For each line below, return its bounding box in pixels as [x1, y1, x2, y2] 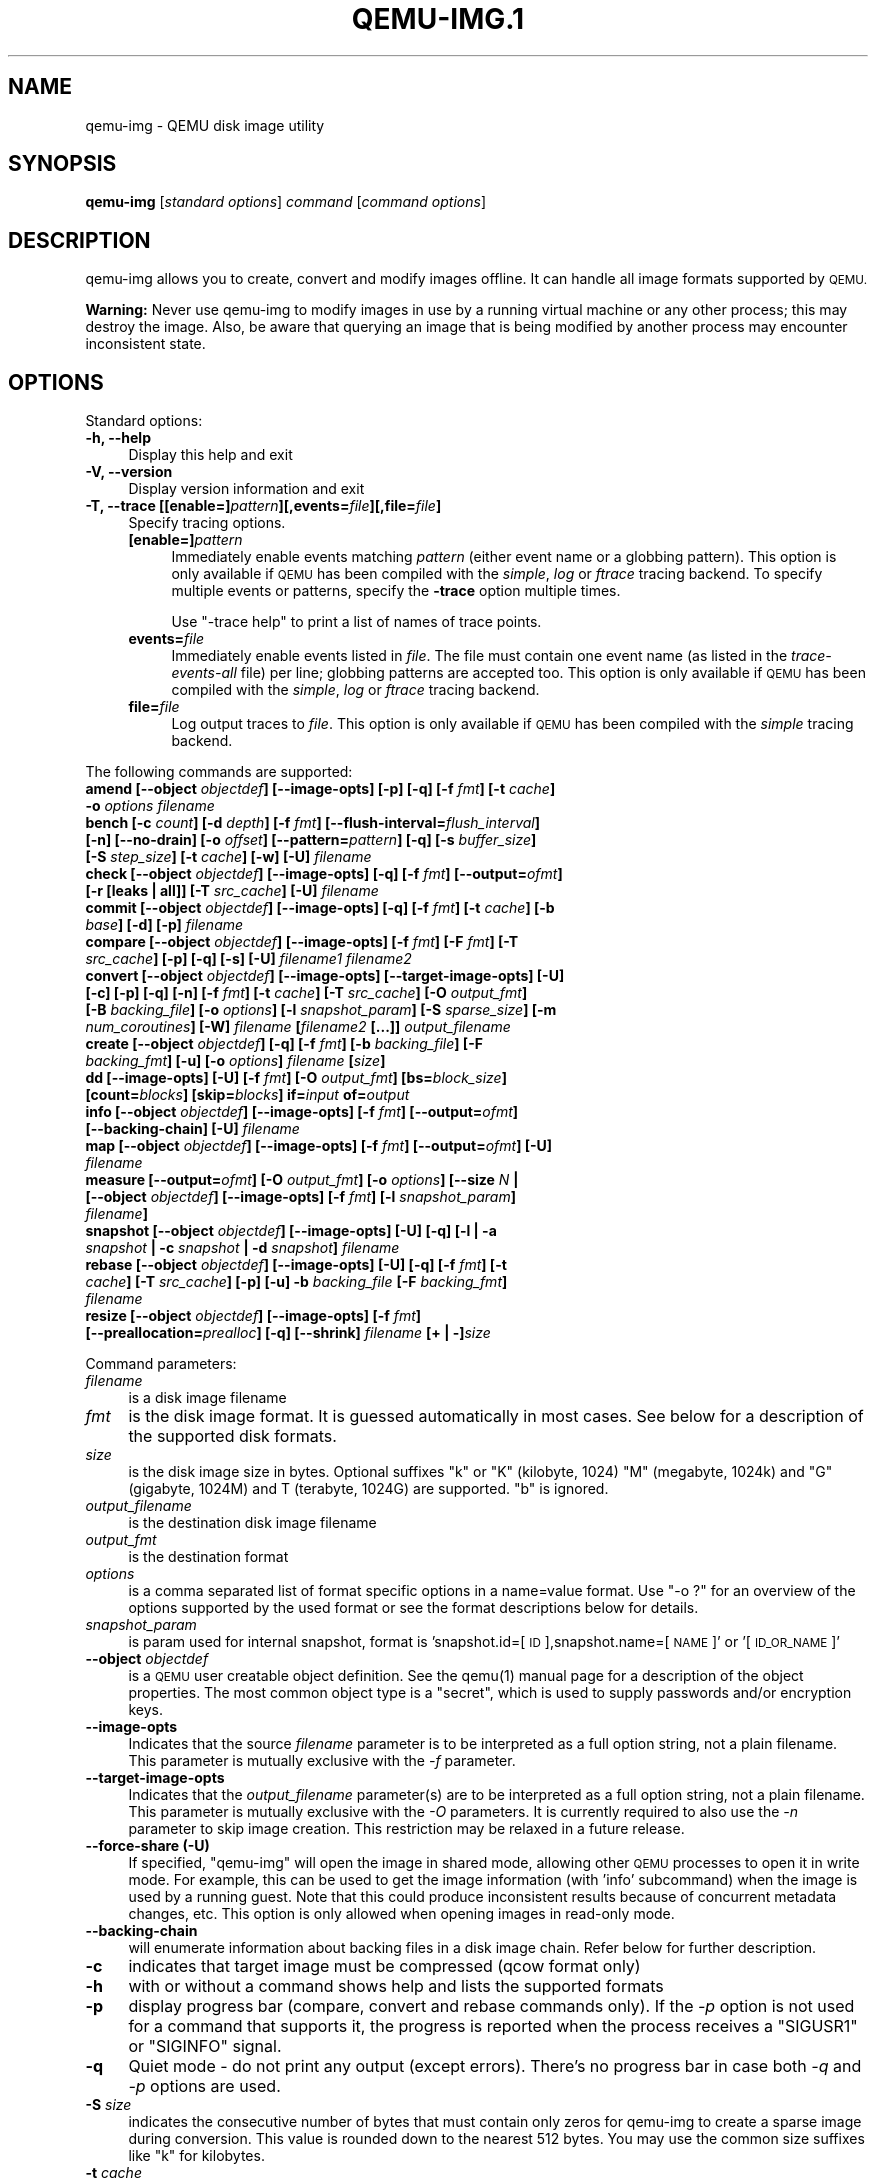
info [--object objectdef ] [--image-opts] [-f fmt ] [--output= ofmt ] [85, 1103, 519, 1121]
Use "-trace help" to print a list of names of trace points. [171, 613, 542, 631]
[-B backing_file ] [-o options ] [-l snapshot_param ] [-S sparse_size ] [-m [85, 1001, 557, 1019]
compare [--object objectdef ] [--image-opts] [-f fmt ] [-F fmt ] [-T [85, 933, 519, 951]
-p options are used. [128, 2076, 281, 2097]
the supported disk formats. [128, 1426, 337, 1447]
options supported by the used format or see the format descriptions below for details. [128, 1599, 699, 1617]
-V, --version [85, 463, 173, 481]
